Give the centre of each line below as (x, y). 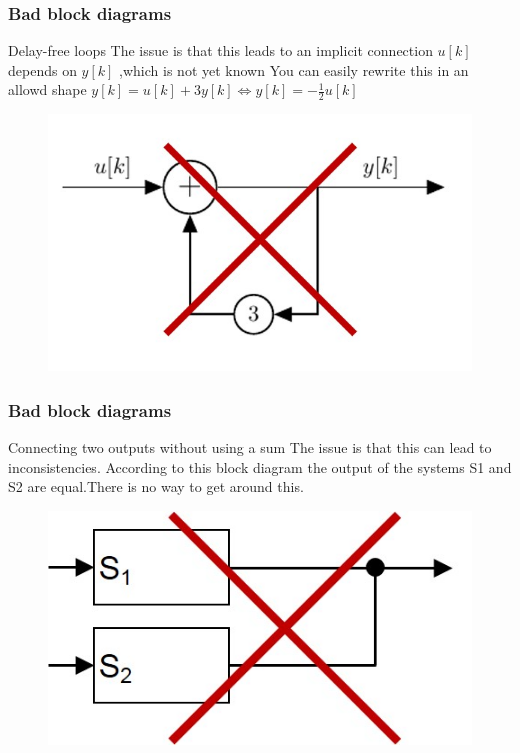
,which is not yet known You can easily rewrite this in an (294, 69)
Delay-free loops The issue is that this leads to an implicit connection (220, 50)
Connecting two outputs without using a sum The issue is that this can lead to (250, 446)
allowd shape (47, 89)
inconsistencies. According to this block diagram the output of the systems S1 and (260, 466)
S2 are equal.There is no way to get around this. (156, 486)
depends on (42, 69)
